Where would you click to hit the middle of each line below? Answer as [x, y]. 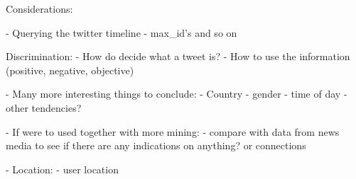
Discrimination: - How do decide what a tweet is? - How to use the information [178, 56]
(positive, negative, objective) [70, 70]
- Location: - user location [62, 169]
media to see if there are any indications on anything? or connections [156, 145]
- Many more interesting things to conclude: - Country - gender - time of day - [177, 94]
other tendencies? [44, 107]
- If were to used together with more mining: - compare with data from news [173, 131]
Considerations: [39, 8]
